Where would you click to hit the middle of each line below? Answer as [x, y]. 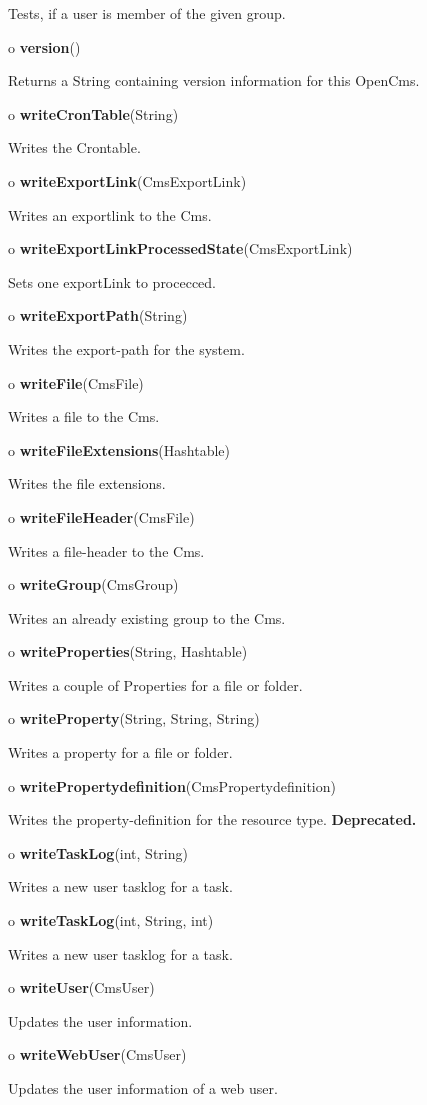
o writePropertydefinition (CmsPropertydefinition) [172, 785]
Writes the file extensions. [87, 483]
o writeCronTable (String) [93, 113]
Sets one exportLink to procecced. [112, 281]
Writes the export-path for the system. [126, 348]
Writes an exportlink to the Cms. [110, 214]
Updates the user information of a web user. [143, 1088]
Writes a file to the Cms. [84, 416]
